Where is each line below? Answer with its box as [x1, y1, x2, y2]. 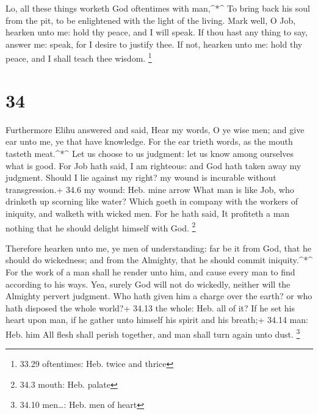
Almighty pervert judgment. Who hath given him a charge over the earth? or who [5, 289, 313, 302]
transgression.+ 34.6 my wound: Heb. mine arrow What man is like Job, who [5, 183, 294, 195]
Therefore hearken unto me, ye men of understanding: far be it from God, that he [5, 241, 311, 254]
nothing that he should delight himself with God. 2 [5, 219, 196, 234]
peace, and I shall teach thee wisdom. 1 [5, 50, 152, 65]
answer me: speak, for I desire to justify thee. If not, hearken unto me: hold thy [5, 37, 303, 50]
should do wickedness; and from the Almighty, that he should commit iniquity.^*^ [5, 253, 313, 266]
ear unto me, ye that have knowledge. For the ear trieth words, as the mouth [5, 135, 293, 148]
